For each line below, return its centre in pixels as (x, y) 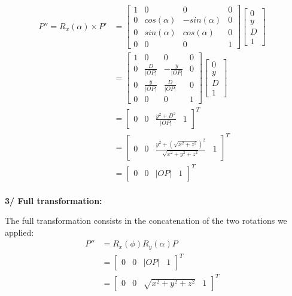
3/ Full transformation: (54, 200)
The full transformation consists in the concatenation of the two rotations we (146, 221)
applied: (19, 232)
